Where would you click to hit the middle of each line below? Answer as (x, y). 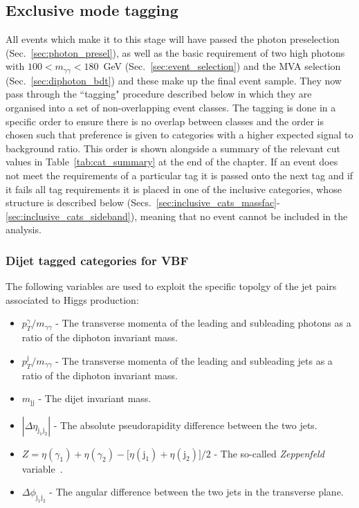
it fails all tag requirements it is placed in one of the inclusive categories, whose (174, 189)
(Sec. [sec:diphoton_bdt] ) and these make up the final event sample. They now (174, 80)
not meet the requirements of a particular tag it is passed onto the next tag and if (179, 175)
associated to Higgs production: (72, 299)
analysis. (24, 229)
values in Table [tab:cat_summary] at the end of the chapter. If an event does (172, 162)
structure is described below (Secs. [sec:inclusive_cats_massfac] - (143, 202)
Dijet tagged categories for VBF (97, 260)
